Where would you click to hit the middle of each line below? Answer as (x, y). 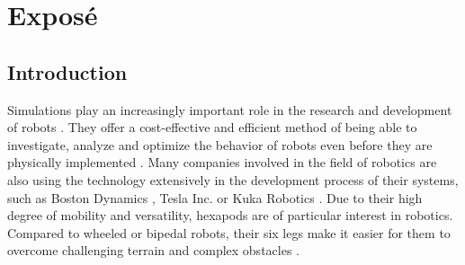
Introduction (67, 71)
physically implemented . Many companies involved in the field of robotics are (222, 162)
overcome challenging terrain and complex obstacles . (153, 250)
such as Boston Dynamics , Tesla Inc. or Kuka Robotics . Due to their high (215, 197)
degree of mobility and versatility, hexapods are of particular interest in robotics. (230, 215)
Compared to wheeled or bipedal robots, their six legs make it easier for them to (229, 232)
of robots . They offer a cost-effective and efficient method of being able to (212, 127)
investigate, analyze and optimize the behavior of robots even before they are (220, 144)
